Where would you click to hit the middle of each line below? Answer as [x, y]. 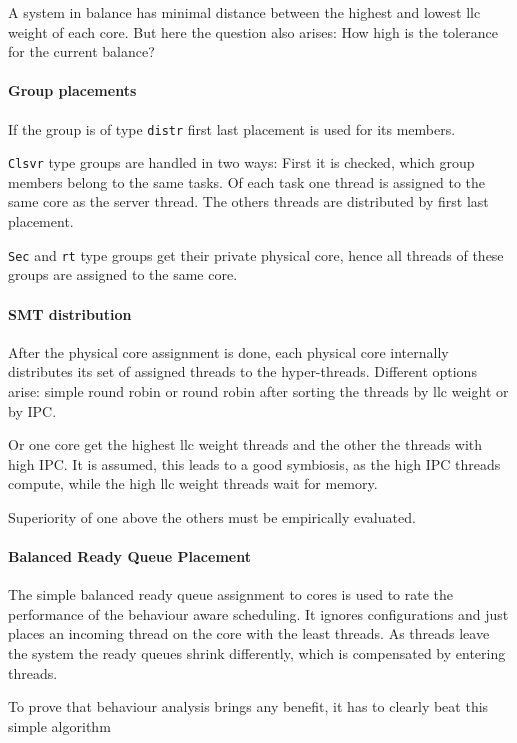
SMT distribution [70, 313]
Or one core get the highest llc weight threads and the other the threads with [245, 444]
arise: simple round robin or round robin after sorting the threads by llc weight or [258, 390]
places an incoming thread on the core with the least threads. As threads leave [249, 633]
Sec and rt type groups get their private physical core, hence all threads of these [256, 254]
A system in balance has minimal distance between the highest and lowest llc [244, 12]
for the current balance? [81, 51]
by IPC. [32, 410]
